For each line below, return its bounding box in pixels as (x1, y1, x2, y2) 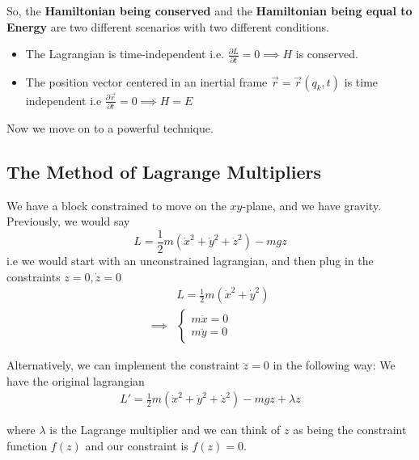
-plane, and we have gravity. (242, 196, 382, 213)
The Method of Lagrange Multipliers (6, 158, 321, 184)
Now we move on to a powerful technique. (6, 119, 214, 136)
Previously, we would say (6, 213, 130, 230)
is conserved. (295, 45, 358, 62)
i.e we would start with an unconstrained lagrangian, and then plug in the (6, 251, 374, 268)
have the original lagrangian (6, 372, 145, 389)
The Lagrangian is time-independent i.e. (25, 45, 225, 62)
